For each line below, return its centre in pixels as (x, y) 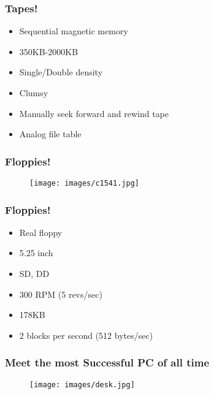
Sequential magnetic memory (74, 31)
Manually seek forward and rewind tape (94, 113)
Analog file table (50, 134)
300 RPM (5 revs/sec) (61, 294)
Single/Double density (61, 72)
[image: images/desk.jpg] (82, 385)
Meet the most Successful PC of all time (107, 362)
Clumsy (34, 93)
